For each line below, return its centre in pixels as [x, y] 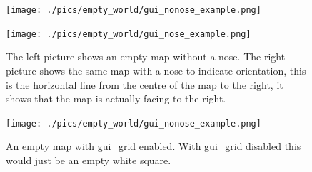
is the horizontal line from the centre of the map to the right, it [145, 84]
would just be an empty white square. [89, 160]
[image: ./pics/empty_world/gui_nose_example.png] [129, 34]
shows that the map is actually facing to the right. [116, 98]
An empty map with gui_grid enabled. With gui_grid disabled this [154, 146]
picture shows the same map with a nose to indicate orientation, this [156, 70]
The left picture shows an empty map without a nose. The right [146, 57]
